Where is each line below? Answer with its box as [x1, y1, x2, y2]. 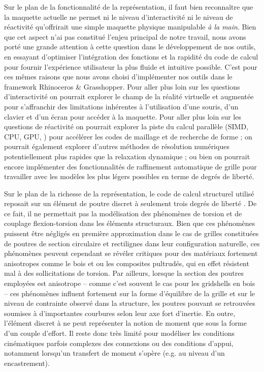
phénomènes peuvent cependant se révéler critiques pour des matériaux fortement [4, 248, 258, 259]
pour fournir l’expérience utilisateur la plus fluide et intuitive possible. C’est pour [4, 61, 257, 72]
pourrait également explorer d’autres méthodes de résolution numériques [4, 141, 229, 152]
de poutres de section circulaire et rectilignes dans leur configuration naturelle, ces [4, 238, 260, 248]
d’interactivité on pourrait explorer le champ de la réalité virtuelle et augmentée [4, 91, 254, 102]
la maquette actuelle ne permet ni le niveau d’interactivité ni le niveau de [4, 11, 233, 22]
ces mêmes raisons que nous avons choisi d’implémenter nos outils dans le [4, 71, 233, 82]
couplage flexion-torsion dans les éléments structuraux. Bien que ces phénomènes [4, 218, 255, 228]
